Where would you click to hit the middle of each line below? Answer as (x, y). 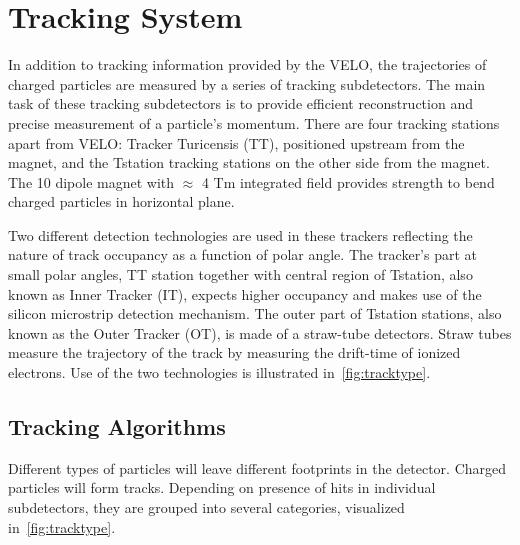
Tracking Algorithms (117, 426)
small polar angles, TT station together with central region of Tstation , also (240, 274)
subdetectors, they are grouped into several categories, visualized (206, 507)
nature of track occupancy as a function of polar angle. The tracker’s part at (243, 254)
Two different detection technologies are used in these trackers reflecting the (240, 234)
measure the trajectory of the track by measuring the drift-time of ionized (234, 352)
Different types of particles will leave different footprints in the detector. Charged (257, 467)
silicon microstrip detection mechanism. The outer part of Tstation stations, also (255, 313)
